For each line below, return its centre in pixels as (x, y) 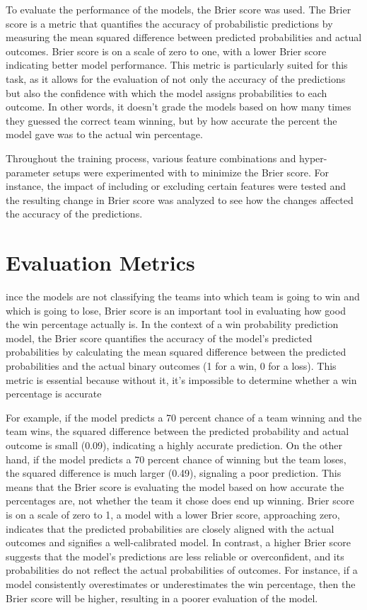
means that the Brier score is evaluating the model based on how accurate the (175, 486)
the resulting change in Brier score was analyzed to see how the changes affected (180, 199)
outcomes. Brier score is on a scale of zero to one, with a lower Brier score (166, 51)
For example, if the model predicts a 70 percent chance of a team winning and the (184, 417)
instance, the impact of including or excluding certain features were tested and (176, 186)
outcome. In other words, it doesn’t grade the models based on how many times (179, 107)
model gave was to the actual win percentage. (104, 134)
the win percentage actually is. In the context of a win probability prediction (172, 324)
